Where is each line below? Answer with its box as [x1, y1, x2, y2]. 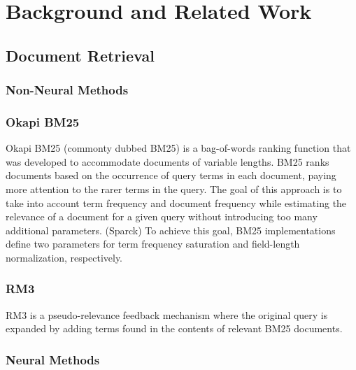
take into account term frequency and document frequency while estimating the [6, 195, 347, 210]
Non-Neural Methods [6, 81, 129, 99]
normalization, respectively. [6, 250, 123, 264]
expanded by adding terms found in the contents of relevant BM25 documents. [6, 321, 343, 336]
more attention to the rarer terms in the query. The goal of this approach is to [6, 182, 342, 196]
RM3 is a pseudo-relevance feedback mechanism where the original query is [6, 307, 328, 322]
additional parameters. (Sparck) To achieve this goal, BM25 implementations [6, 222, 336, 237]
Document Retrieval [6, 44, 155, 66]
